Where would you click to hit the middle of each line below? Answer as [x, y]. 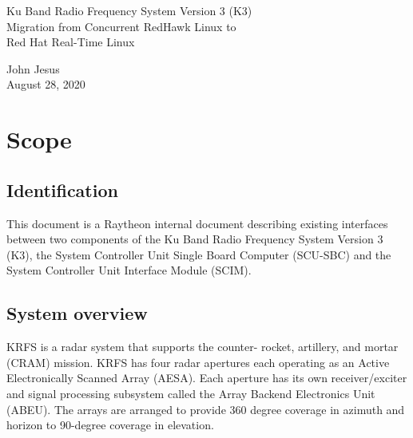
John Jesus [33, 68]
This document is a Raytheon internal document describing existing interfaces [197, 223]
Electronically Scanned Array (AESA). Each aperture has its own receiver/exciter [207, 378]
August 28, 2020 [46, 84]
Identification [62, 189]
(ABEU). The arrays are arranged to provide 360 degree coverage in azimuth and [206, 409]
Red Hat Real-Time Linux [71, 42]
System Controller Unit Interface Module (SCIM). [129, 270]
